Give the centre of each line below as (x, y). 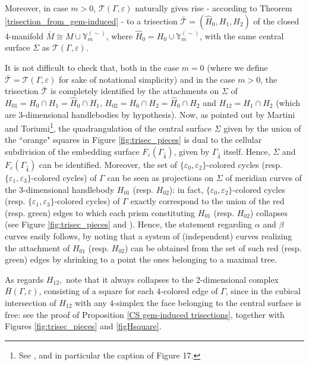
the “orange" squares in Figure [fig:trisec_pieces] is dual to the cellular (133, 140)
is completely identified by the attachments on (135, 91)
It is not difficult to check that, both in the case (92, 67)
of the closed (276, 21)
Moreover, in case (37, 8)
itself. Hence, (247, 152)
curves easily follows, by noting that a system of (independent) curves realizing (149, 236)
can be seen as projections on (160, 178)
